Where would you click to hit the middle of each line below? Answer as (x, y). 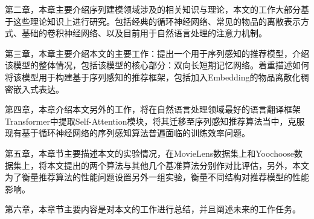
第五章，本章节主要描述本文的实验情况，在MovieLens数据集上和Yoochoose (150, 153)
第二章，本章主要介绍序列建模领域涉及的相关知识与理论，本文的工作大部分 (153, 9)
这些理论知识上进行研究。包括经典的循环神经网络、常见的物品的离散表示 (157, 21)
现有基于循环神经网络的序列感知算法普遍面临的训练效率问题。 (127, 133)
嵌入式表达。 (38, 89)
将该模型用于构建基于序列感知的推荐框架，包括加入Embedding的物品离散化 (153, 77)
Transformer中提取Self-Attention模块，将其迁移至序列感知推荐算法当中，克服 (155, 121)
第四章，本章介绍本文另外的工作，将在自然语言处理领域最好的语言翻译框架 (153, 109)
